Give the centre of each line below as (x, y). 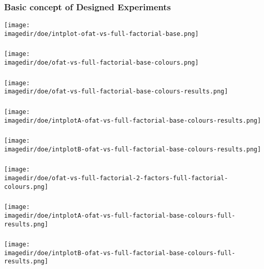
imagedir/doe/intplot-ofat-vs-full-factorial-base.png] (101, 34)
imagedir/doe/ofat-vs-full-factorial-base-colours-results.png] (116, 92)
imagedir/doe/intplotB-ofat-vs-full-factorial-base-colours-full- (120, 253)
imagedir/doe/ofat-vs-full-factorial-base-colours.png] (101, 63)
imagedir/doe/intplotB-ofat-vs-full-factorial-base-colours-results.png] (133, 149)
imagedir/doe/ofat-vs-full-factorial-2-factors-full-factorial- (116, 178)
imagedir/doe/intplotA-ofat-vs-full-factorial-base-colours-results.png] (133, 120)
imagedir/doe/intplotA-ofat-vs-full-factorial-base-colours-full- (120, 215)
